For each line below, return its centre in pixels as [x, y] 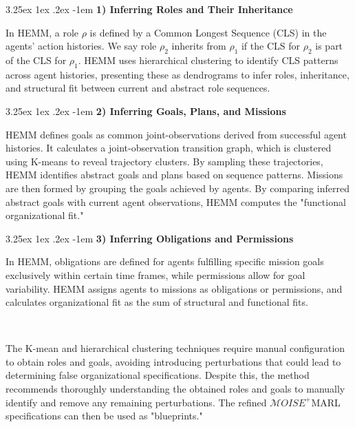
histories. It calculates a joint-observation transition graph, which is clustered [169, 148]
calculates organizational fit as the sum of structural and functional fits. [157, 302]
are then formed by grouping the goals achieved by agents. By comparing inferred [177, 188]
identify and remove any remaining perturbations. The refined [136, 402]
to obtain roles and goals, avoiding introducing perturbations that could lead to [173, 361]
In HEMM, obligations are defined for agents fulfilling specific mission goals [165, 261]
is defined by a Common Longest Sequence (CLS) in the [208, 32]
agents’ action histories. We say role [81, 46]
